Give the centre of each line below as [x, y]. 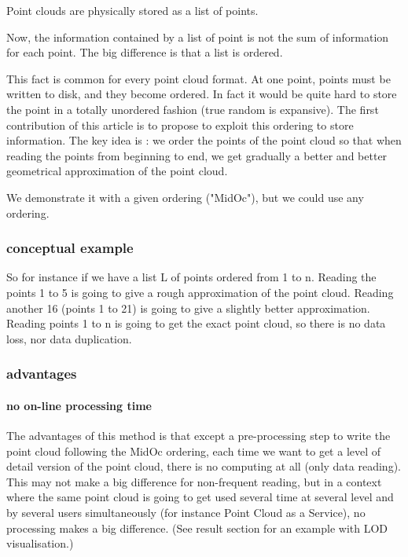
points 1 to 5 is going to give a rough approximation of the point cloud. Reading [200, 292]
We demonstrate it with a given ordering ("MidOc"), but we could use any [185, 197]
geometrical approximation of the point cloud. [117, 171]
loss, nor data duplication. [69, 338]
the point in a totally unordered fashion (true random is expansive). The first [193, 109]
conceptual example [70, 248]
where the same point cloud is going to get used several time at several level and [200, 497]
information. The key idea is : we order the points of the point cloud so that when [204, 140]
